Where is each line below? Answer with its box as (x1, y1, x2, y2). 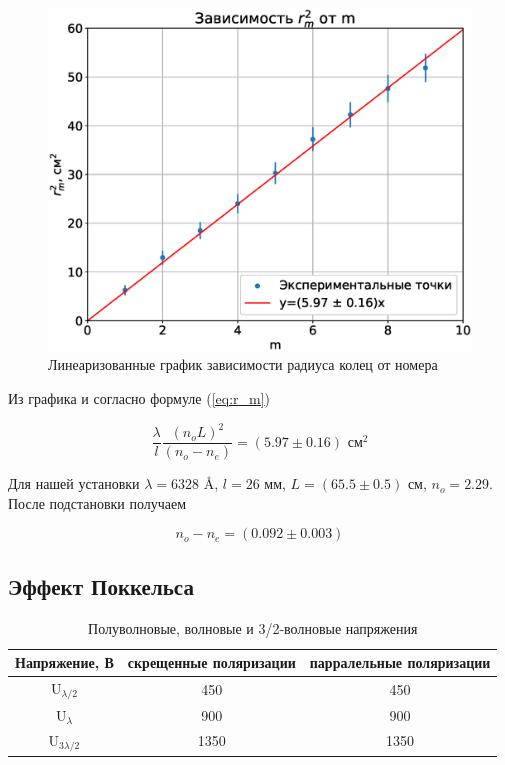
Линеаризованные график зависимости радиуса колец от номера (48, 354, 438, 375)
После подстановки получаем (8, 492, 187, 513)
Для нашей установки (8, 473, 140, 494)
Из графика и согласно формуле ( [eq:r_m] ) (8, 388, 271, 409)
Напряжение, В (15, 652, 114, 673)
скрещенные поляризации (127, 652, 296, 673)
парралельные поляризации (309, 652, 491, 673)
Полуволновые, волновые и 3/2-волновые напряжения (88, 617, 418, 638)
